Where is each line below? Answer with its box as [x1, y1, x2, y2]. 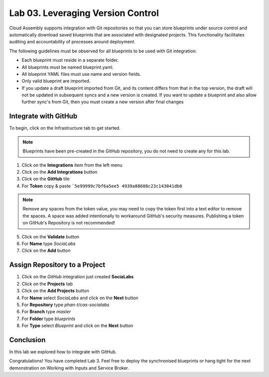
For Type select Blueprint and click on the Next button [21, 323, 134, 329]
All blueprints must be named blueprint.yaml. [21, 64, 114, 70]
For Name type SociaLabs [21, 241, 76, 247]
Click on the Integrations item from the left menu [21, 162, 123, 168]
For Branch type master [21, 309, 71, 315]
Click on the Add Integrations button [21, 169, 98, 175]
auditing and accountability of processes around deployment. [9, 39, 135, 45]
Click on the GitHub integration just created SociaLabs [21, 274, 134, 280]
